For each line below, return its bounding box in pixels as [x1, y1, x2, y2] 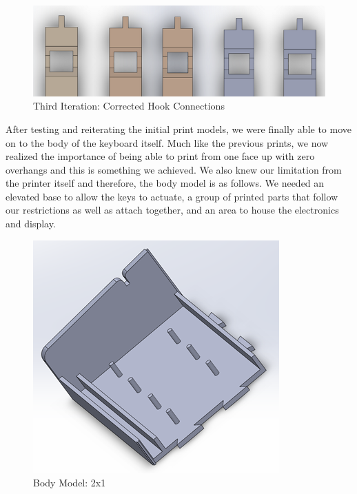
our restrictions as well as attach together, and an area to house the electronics [6, 203, 339, 217]
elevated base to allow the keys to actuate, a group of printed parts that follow [6, 189, 338, 203]
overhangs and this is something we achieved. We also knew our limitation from [6, 162, 342, 176]
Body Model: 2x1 [33, 475, 106, 490]
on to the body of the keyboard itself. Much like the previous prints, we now [6, 135, 329, 150]
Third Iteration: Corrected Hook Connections [33, 99, 225, 113]
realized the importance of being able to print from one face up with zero [6, 149, 315, 163]
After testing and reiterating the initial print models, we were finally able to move [6, 121, 352, 136]
